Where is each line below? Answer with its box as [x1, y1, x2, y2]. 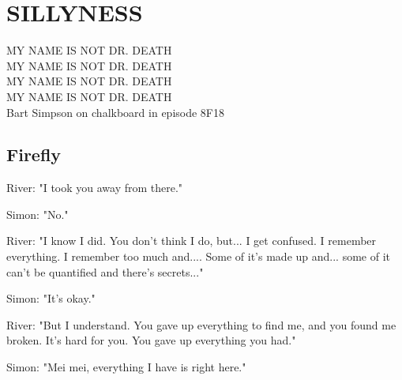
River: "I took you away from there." [6, 179, 183, 196]
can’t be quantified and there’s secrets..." [6, 263, 204, 280]
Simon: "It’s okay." [6, 290, 96, 307]
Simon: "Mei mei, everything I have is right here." [6, 359, 246, 375]
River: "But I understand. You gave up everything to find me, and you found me [6, 316, 396, 333]
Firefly [6, 142, 62, 167]
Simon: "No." [6, 205, 69, 222]
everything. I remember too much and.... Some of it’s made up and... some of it [6, 248, 390, 265]
